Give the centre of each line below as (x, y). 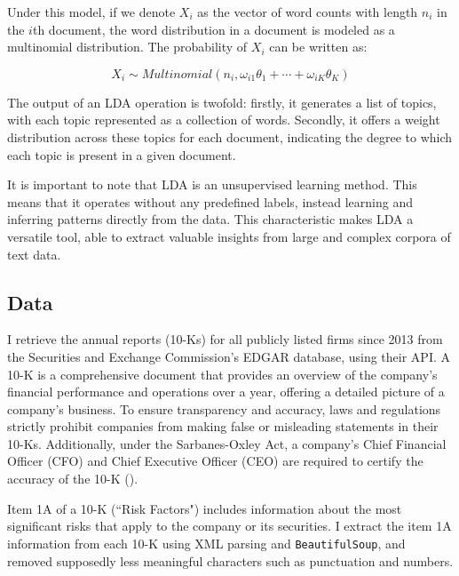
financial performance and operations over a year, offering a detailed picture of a (226, 392)
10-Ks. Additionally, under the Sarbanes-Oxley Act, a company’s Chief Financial (227, 443)
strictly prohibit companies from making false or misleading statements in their (223, 426)
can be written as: (318, 47)
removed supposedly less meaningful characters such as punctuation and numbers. (230, 560)
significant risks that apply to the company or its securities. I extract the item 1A (229, 526)
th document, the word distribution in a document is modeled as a (214, 29)
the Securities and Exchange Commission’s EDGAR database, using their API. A (229, 356)
